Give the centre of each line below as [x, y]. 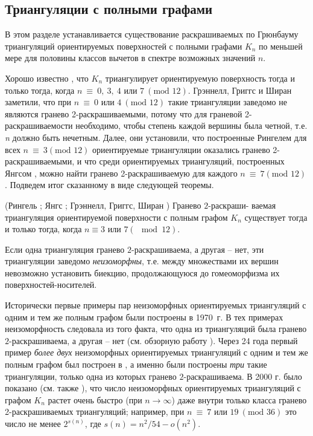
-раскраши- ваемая [242, 205]
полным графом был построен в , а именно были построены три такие [136, 364]
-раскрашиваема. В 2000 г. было [243, 376]
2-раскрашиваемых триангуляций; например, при [95, 412]
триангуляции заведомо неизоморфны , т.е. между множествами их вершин [142, 261]
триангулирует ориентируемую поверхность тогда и [200, 78]
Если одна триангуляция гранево [65, 249]
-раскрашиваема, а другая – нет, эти [198, 249]
